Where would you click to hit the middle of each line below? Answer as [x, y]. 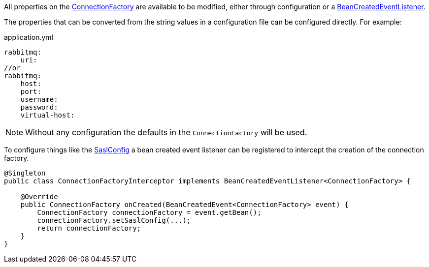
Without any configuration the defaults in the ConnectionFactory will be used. [166, 132]
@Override [39, 197]
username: [39, 99]
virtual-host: [48, 115]
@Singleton [25, 173]
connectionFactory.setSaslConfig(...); [114, 220]
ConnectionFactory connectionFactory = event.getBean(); [149, 212]
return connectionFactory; [89, 228]
